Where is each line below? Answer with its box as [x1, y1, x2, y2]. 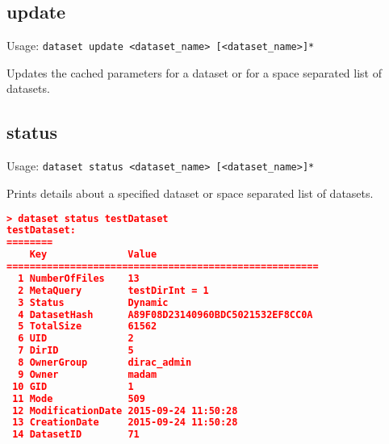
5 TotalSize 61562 [18, 320, 157, 333]
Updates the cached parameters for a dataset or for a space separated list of [6, 64, 382, 81]
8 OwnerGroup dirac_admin [18, 357, 192, 368]
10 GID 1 [12, 380, 134, 392]
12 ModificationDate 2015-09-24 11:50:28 [12, 404, 238, 417]
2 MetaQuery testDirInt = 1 [18, 284, 209, 296]
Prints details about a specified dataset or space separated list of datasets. [6, 184, 374, 201]
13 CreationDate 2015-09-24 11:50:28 [12, 417, 238, 429]
